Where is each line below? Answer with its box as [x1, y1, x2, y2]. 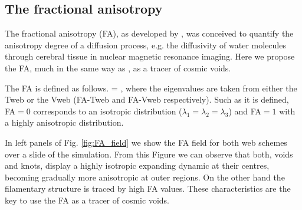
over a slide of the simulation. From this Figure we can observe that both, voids [5, 147, 293, 160]
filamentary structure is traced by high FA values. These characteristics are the [5, 182, 291, 195]
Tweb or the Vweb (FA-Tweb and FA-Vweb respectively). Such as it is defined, [5, 93, 289, 106]
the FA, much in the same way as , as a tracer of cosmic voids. [5, 61, 231, 74]
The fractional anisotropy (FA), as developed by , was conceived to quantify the [5, 27, 294, 40]
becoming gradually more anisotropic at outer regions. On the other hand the [5, 170, 285, 183]
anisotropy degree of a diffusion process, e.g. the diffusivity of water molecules [5, 38, 286, 51]
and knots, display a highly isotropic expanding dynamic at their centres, [5, 159, 270, 172]
